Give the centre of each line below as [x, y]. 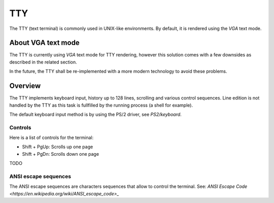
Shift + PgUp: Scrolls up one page [58, 147]
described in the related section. [43, 62]
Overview [25, 86]
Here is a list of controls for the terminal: [52, 138]
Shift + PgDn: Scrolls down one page [60, 154]
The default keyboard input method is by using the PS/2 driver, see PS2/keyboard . [96, 114]
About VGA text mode [44, 43]
